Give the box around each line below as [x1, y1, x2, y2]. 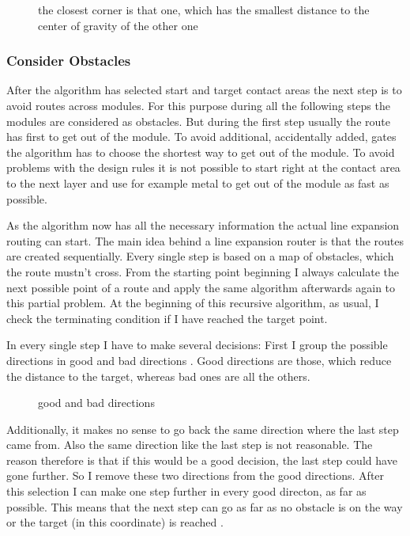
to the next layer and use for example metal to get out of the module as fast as [6, 174, 389, 191]
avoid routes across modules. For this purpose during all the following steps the [6, 97, 390, 113]
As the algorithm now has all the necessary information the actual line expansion [6, 217, 400, 234]
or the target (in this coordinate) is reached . [6, 514, 224, 530]
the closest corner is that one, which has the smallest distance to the [38, 2, 370, 17]
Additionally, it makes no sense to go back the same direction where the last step [6, 420, 399, 437]
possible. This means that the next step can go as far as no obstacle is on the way [6, 498, 403, 515]
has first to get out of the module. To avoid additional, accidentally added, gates [6, 128, 397, 145]
